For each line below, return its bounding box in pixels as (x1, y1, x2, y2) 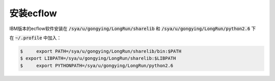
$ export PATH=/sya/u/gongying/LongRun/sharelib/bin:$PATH (20, 48, 182, 54)
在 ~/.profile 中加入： (9, 35, 62, 41)
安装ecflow (9, 8, 57, 19)
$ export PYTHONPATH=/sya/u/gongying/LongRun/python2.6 (20, 63, 174, 68)
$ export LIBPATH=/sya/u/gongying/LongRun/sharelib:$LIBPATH (20, 56, 176, 61)
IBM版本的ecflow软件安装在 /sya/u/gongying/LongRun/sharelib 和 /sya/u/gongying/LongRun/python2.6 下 (9, 25, 256, 32)
